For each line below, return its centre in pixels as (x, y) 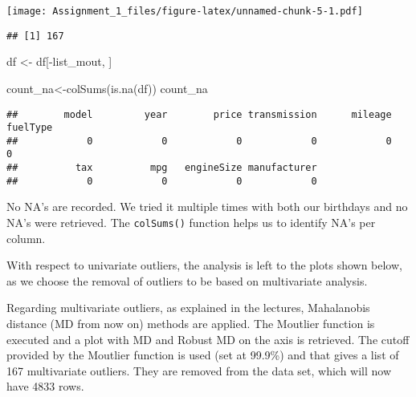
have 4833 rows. (45, 386)
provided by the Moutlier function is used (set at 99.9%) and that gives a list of (203, 355)
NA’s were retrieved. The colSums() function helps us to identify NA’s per (191, 223)
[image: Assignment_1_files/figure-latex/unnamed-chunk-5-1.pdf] (185, 11)
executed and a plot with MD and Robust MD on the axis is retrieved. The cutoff (208, 339)
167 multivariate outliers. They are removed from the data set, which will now (199, 370)
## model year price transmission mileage (199, 114)
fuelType (30, 128)
